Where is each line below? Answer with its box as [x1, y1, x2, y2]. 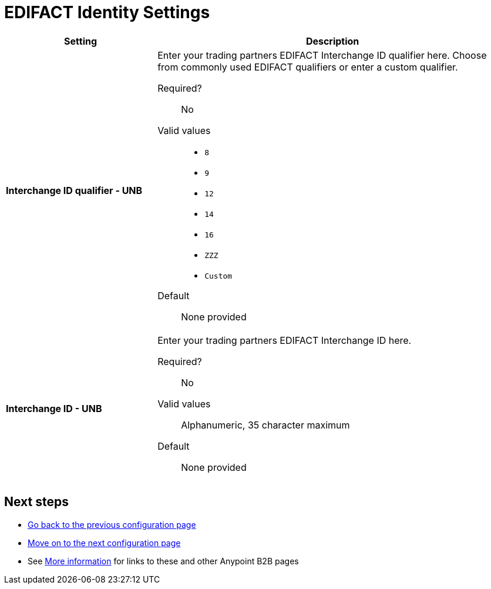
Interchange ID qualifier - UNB [6, 185, 143, 197]
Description [305, 35, 359, 47]
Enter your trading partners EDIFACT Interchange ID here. [157, 334, 412, 346]
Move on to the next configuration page [28, 537, 181, 548]
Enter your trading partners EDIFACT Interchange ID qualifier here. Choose [157, 49, 487, 61]
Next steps [4, 494, 69, 510]
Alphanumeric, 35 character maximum [181, 419, 350, 431]
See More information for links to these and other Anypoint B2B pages [28, 555, 299, 566]
